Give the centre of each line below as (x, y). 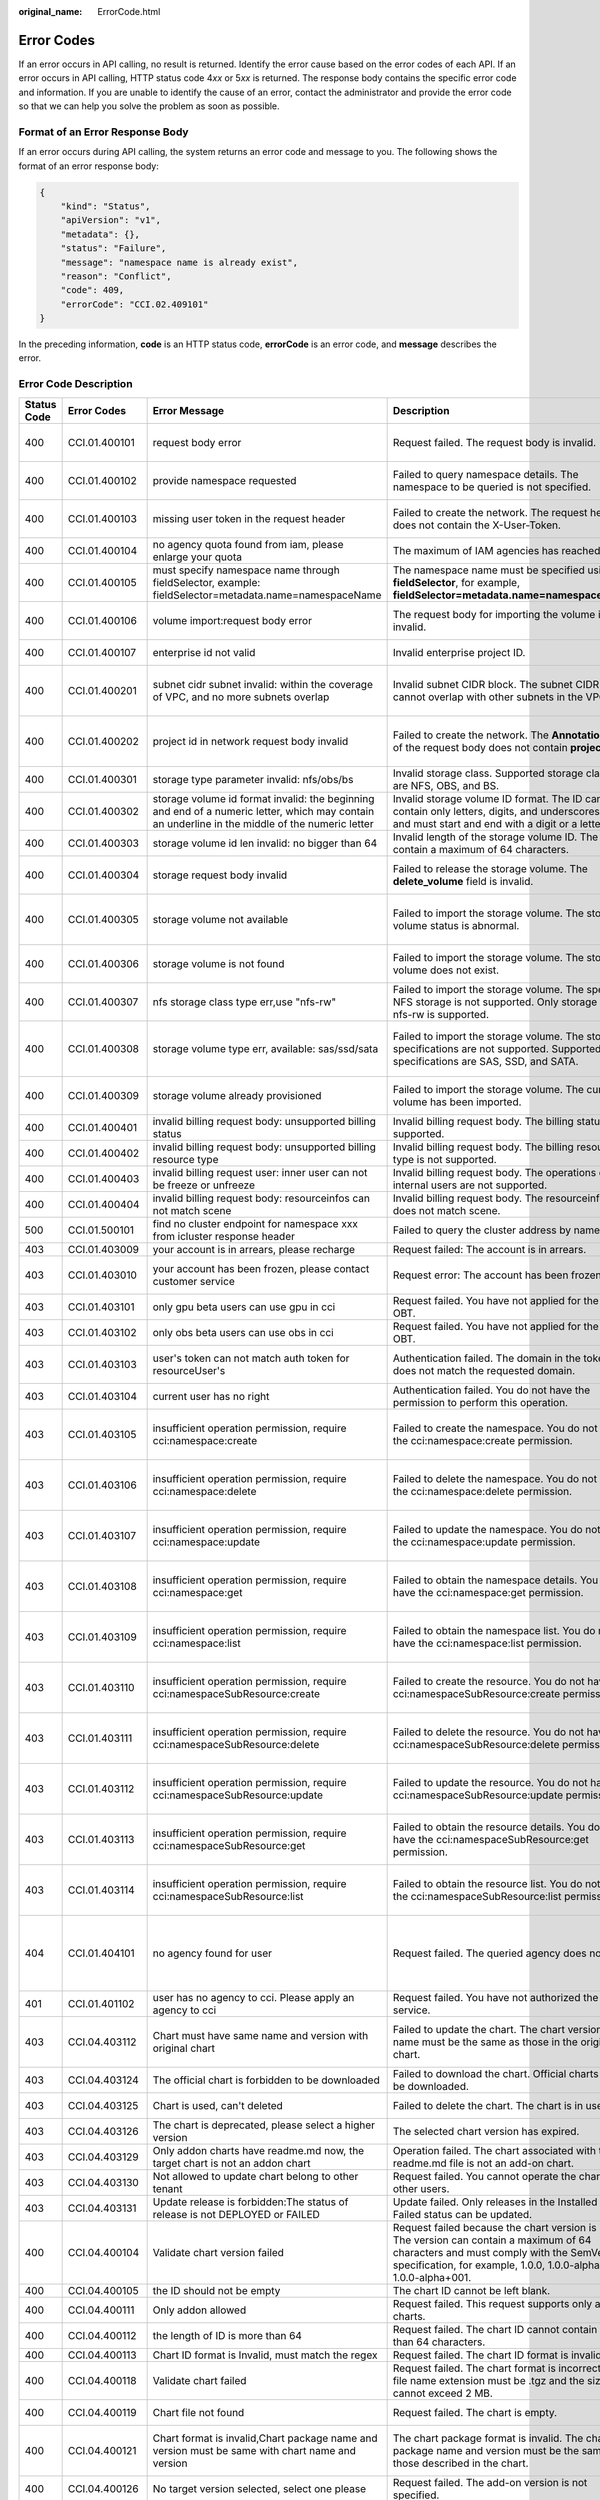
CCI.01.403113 (101, 1839)
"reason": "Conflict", (116, 276)
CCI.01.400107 (102, 652)
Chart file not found (198, 2412)
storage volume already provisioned (237, 1095)
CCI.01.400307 (103, 1002)
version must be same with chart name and (254, 2450)
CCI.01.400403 (103, 1178)
